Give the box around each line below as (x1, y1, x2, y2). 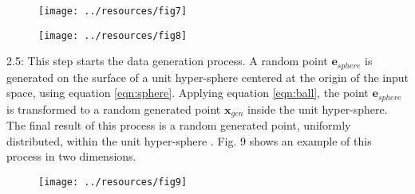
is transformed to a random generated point (6, 100, 221, 117)
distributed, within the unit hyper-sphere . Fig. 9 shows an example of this (6, 132, 372, 149)
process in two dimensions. (6, 148, 136, 165)
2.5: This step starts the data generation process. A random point (6, 52, 328, 69)
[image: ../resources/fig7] (38, 6, 188, 17)
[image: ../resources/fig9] (38, 177, 188, 188)
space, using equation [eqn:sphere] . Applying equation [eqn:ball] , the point (6, 84, 369, 101)
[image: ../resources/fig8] (38, 29, 188, 41)
